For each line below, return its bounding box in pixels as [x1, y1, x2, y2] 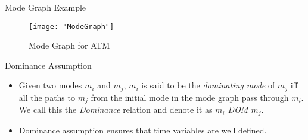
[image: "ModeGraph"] [29, 22, 114, 31]
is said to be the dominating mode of [141, 79, 275, 91]
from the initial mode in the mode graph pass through [91, 91, 289, 103]
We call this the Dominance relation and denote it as [18, 103, 213, 116]
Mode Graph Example [5, 1, 86, 13]
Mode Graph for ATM [29, 39, 110, 52]
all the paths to [18, 91, 75, 103]
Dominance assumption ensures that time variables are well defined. [18, 123, 267, 136]
